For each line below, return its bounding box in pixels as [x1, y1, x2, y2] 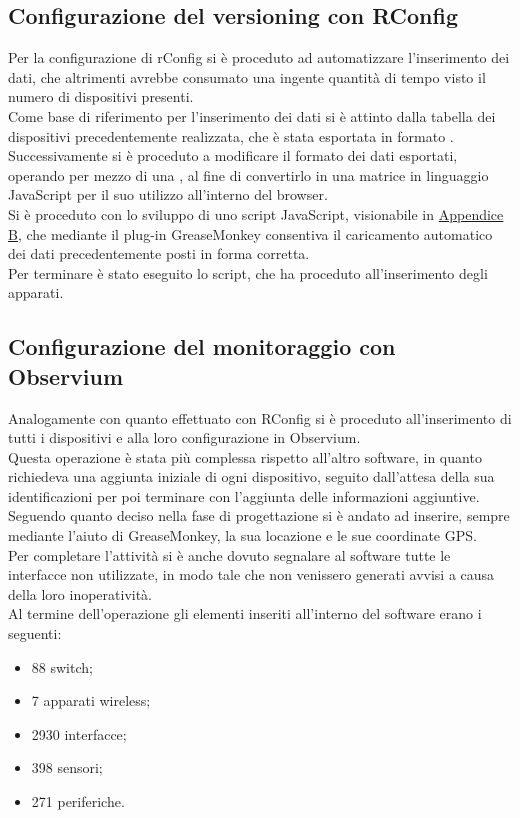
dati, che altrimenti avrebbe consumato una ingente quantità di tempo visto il [8, 66, 486, 87]
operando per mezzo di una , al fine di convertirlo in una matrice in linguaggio [8, 164, 489, 185]
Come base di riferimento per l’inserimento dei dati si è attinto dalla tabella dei [8, 105, 496, 126]
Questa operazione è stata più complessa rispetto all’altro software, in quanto [8, 446, 482, 467]
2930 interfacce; [31, 723, 127, 744]
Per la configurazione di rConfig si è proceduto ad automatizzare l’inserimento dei [8, 47, 510, 68]
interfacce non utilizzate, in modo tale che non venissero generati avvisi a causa [8, 564, 495, 585]
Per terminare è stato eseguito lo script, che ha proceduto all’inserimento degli [8, 262, 488, 283]
